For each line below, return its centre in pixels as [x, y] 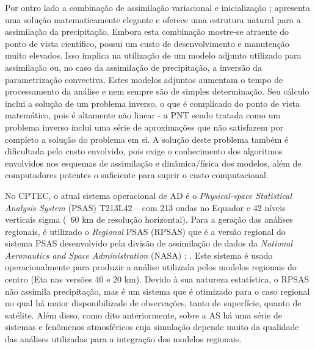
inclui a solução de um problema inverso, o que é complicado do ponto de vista [152, 103]
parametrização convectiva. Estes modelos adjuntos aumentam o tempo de [144, 79]
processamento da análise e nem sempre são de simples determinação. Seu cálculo [157, 91]
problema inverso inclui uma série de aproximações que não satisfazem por [144, 127]
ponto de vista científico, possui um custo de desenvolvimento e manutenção [147, 43]
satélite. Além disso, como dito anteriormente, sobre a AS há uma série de [143, 315]
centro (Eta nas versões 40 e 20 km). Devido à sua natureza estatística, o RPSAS [157, 279]
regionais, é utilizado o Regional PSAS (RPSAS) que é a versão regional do [145, 231]
